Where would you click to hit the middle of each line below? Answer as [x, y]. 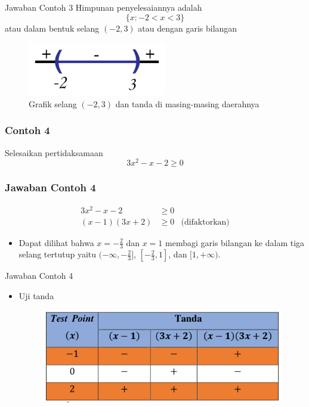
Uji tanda [36, 296]
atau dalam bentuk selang [52, 28]
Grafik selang [53, 103]
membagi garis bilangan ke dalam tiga [235, 242]
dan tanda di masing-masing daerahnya [187, 103]
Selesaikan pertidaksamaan [54, 152]
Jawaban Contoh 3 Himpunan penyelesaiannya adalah [103, 7]
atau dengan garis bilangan [188, 28]
